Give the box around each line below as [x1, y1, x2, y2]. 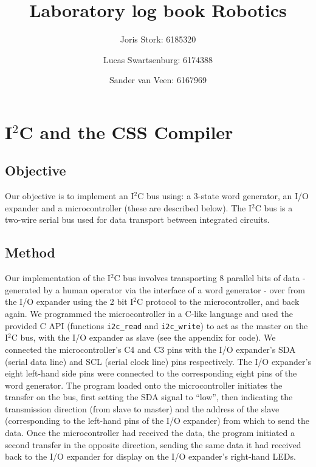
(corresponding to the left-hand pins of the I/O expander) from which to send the [5, 414, 309, 427]
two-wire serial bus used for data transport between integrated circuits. [5, 213, 270, 226]
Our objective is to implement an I [5, 189, 134, 202]
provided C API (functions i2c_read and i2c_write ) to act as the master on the [5, 319, 308, 332]
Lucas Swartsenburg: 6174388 [103, 53, 213, 66]
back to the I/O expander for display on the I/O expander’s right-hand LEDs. [5, 450, 296, 463]
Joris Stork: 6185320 [120, 33, 196, 46]
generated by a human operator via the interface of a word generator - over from [5, 283, 305, 296]
